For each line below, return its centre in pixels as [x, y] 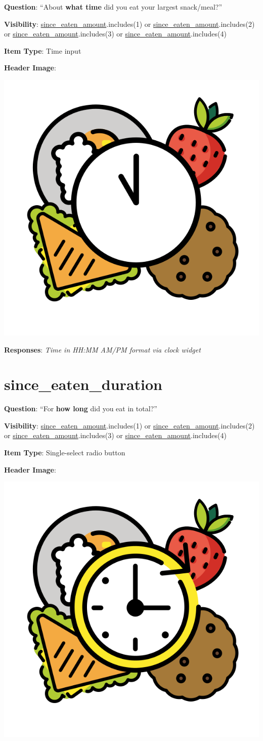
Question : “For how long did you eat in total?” [81, 408]
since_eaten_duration [83, 384]
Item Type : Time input [43, 50]
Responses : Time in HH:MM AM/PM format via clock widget [102, 349]
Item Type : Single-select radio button [65, 453]
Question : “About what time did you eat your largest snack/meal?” [113, 7]
